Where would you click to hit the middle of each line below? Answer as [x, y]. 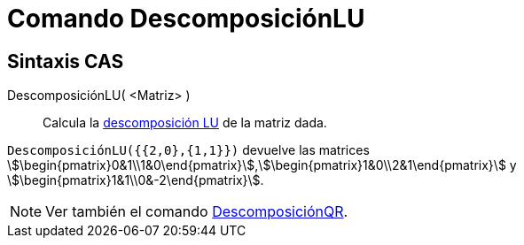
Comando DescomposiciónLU [186, 19]
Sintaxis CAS [66, 61]
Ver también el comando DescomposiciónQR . [197, 212]
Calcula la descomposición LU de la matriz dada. [185, 123]
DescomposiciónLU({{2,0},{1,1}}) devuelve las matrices [188, 150]
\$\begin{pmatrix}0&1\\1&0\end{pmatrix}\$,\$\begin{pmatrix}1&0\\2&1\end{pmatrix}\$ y [262, 165]
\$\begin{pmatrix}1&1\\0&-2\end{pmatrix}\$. [136, 180]
